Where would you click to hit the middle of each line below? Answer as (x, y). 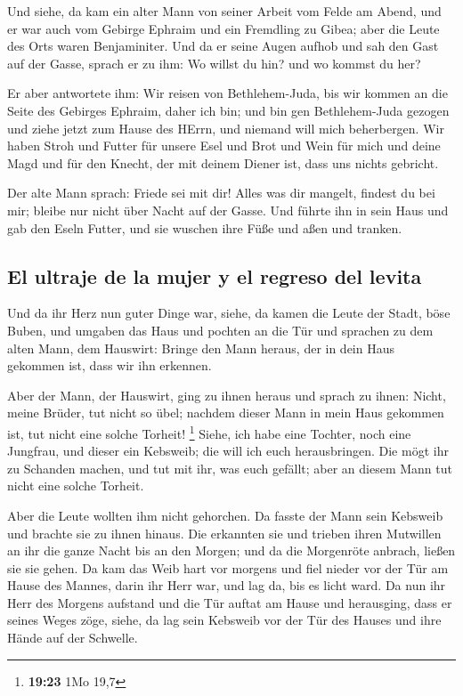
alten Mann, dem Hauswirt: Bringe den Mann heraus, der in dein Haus (201, 348)
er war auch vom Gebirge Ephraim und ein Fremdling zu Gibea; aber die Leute (223, 28)
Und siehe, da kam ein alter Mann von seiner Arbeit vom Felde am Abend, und (224, 11)
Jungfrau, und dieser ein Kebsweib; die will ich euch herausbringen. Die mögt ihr (228, 451)
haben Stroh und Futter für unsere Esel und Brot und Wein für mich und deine (224, 146)
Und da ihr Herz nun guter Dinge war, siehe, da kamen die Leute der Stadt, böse (229, 313)
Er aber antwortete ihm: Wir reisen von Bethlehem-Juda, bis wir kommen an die (227, 93)
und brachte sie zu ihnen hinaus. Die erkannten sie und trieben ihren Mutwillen (224, 533)
